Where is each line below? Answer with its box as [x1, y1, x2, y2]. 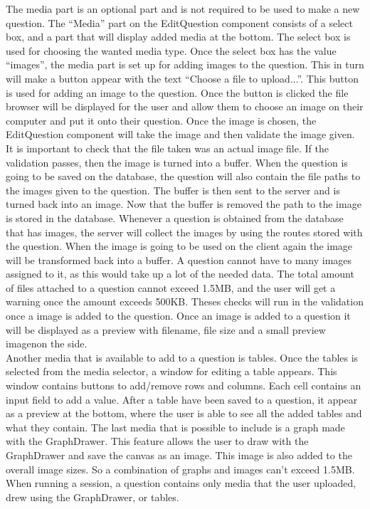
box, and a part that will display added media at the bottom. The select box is [6, 29, 351, 44]
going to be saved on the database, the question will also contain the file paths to [6, 169, 361, 184]
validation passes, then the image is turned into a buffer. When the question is [6, 154, 348, 169]
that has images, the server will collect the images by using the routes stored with [6, 224, 363, 239]
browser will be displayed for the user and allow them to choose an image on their [6, 99, 364, 114]
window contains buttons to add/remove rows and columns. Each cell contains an [6, 378, 361, 393]
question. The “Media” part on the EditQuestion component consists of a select [6, 15, 353, 30]
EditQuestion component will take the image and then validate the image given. [6, 127, 355, 142]
